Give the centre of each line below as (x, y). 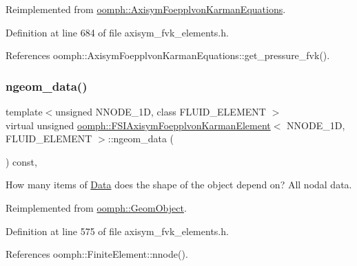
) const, (21, 161)
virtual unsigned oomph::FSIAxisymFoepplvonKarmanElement (138, 125)
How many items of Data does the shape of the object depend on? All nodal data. (179, 185)
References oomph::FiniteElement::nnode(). (97, 254)
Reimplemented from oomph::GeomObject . (96, 207)
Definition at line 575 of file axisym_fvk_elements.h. (117, 231)
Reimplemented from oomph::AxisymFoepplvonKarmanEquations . (146, 9)
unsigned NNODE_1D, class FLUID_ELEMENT (161, 111)
